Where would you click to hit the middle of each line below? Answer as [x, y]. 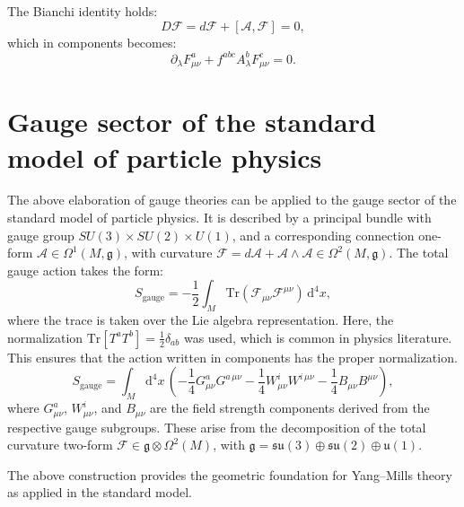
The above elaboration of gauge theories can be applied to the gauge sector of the [232, 200]
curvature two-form [60, 445]
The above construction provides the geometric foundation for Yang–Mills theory [230, 474]
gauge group [41, 235]
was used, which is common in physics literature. [318, 337]
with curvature [172, 253]
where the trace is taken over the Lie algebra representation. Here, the [201, 320]
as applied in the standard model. [100, 492]
